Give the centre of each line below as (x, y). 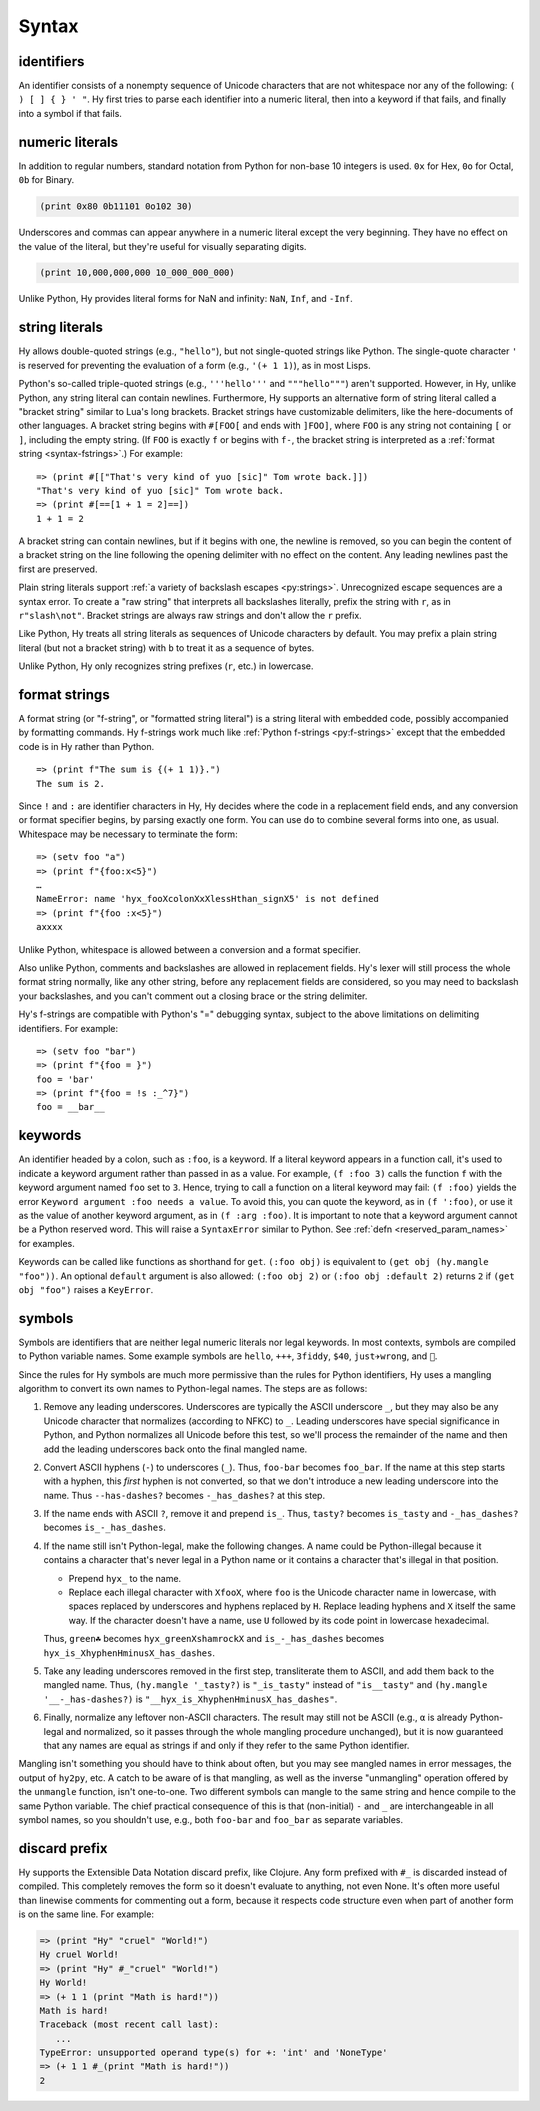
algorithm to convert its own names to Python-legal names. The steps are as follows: (193, 1388)
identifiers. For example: (68, 1028)
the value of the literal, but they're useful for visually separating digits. (162, 246)
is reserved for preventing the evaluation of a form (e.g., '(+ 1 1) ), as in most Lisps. (194, 365)
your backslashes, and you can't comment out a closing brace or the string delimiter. (193, 996)
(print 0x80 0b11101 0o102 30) (116, 206)
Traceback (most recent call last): (129, 2024)
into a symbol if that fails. (70, 113)
